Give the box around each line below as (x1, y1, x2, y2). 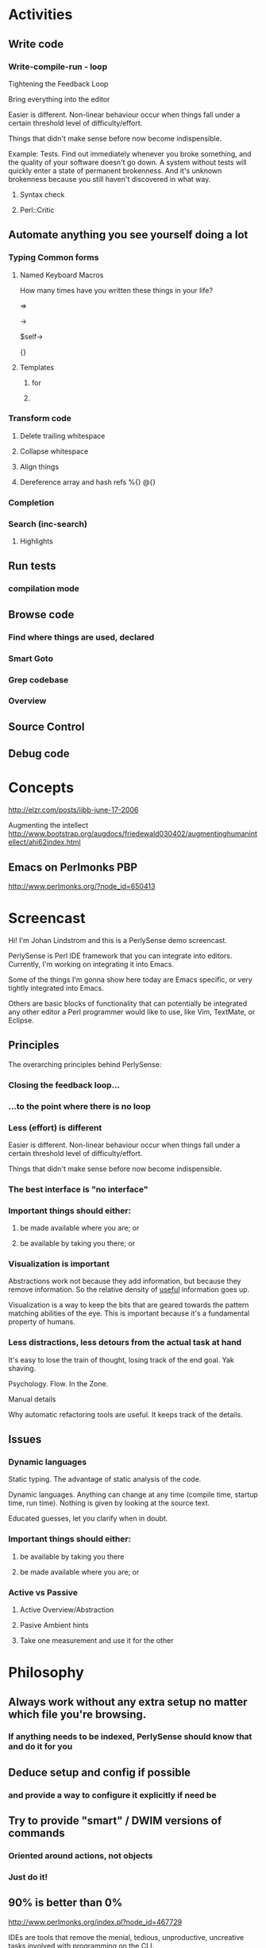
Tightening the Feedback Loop (8, 79, 109, 88)
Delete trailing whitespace (19, 431, 106, 440)
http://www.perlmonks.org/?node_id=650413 (8, 882, 156, 891)
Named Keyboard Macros (19, 270, 104, 280)
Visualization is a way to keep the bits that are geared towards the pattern (8, 1301, 249, 1310)
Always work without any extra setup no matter (8, 1695, 248, 1709)
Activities (8, 6, 73, 24)
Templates (19, 362, 54, 372)
